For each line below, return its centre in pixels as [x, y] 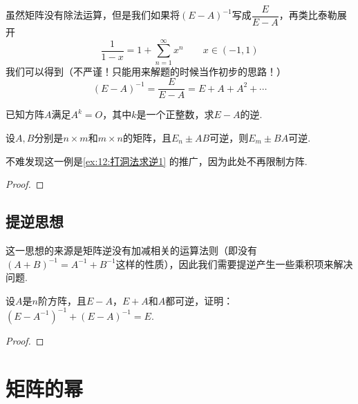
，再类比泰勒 [308, 15]
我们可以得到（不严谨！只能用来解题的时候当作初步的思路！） [146, 71]
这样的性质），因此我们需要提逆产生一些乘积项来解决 [234, 263]
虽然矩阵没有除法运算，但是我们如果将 [93, 15]
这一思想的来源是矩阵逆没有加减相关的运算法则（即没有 [131, 250]
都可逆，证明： [199, 300]
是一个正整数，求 [175, 114]
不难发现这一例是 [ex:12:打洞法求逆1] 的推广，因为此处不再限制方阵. [157, 161]
